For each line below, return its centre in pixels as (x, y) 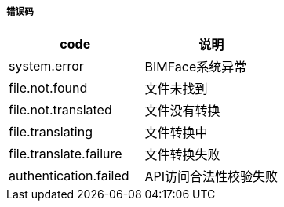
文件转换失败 (182, 155)
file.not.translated (60, 110)
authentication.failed (69, 176)
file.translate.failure (66, 154)
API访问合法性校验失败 (211, 177)
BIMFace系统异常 (196, 67)
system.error (46, 66)
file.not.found (48, 88)
